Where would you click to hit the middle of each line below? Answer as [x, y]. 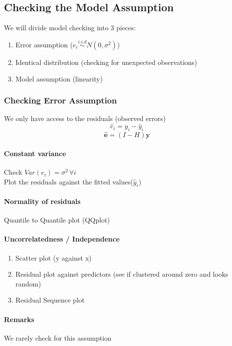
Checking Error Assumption [61, 100]
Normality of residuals [42, 201]
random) [28, 283]
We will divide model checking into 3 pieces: [70, 28]
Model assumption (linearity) [59, 78]
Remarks [19, 319]
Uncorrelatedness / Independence [62, 239]
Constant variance [35, 153]
